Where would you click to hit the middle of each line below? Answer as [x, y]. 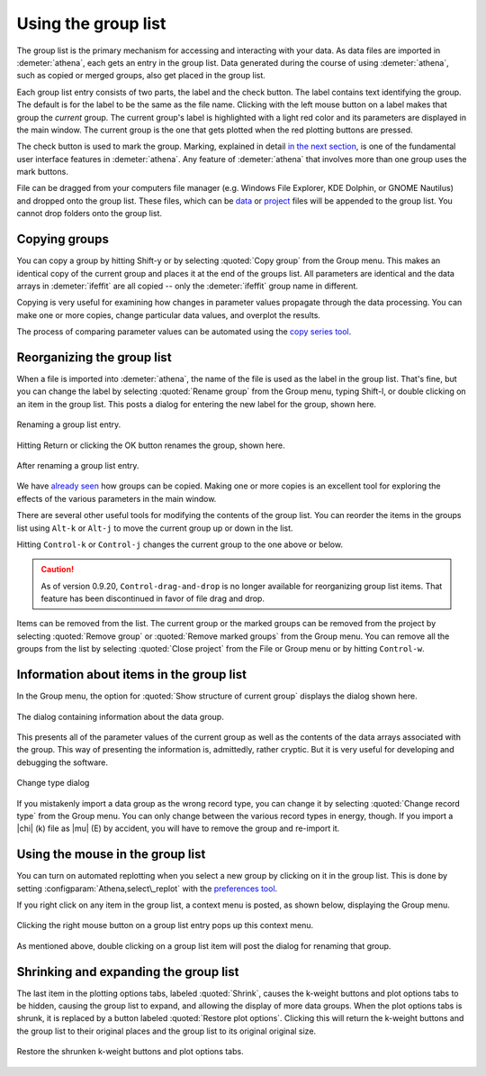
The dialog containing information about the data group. [120, 716]
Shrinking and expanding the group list [128, 972]
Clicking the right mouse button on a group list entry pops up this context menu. [165, 926]
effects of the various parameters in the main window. [117, 498]
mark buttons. [43, 172]
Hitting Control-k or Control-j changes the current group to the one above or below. [180, 544]
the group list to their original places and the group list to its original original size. [166, 1031]
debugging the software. [62, 762]
